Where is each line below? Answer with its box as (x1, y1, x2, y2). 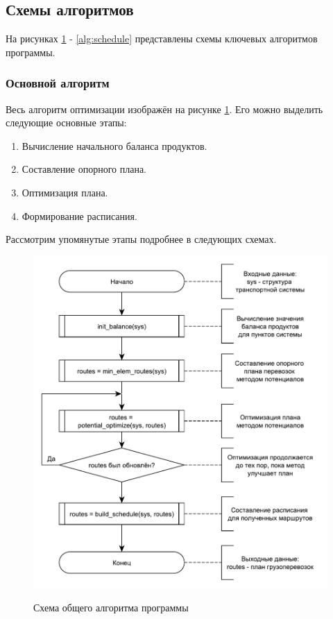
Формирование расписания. (22, 208, 137, 223)
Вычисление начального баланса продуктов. (22, 138, 207, 153)
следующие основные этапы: (6, 115, 127, 130)
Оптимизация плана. (22, 185, 108, 199)
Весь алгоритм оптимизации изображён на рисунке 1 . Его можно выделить (6, 101, 323, 116)
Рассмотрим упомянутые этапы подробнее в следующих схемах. (6, 232, 277, 246)
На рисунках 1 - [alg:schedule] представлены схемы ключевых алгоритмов (6, 31, 318, 46)
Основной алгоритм (6, 74, 110, 92)
